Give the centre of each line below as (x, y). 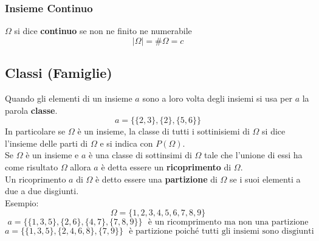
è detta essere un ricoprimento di (166, 166)
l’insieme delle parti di (46, 143)
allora (81, 166)
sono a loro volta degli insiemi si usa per (217, 98)
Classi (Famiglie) (59, 73)
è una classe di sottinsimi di (140, 155)
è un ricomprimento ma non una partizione (228, 222)
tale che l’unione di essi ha (253, 155)
